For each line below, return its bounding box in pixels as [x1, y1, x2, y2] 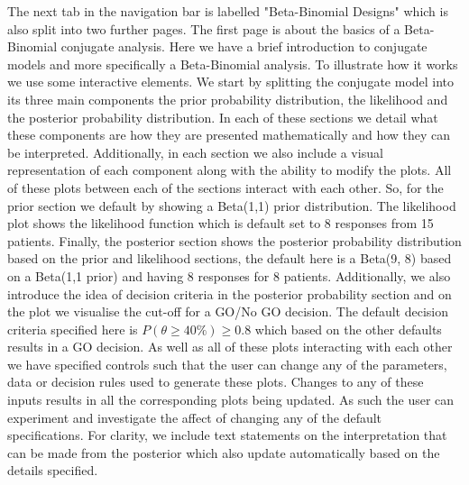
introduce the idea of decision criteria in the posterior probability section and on [7, 284, 452, 303]
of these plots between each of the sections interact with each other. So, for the [7, 178, 444, 197]
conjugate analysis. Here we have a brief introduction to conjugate [60, 37, 428, 56]
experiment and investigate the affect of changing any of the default [7, 407, 382, 426]
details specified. [7, 461, 98, 480]
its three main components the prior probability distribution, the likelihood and [7, 89, 448, 108]
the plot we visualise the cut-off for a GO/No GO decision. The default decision [7, 302, 448, 321]
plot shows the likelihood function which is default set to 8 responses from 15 [7, 214, 434, 233]
